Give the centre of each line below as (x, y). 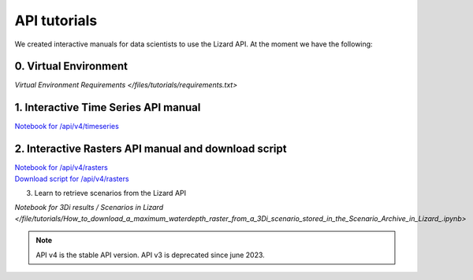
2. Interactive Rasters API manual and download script (151, 149)
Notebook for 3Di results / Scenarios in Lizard (89, 208)
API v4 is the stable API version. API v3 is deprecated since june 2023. (151, 255)
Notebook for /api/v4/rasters (61, 168)
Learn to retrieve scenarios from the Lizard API (110, 193)
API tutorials (56, 20)
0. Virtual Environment (71, 66)
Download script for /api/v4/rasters (72, 179)
